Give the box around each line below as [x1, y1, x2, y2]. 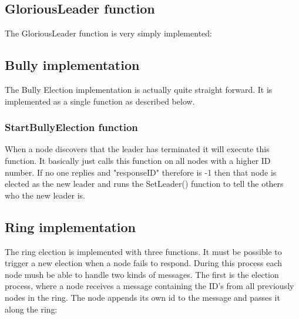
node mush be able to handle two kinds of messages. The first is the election [5, 268, 279, 280]
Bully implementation [5, 56, 140, 74]
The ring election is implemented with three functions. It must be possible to [5, 245, 282, 257]
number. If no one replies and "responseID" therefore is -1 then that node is [5, 166, 277, 178]
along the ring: [5, 303, 58, 315]
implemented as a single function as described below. [5, 95, 195, 107]
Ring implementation [5, 217, 136, 236]
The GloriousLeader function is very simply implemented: [5, 27, 212, 39]
